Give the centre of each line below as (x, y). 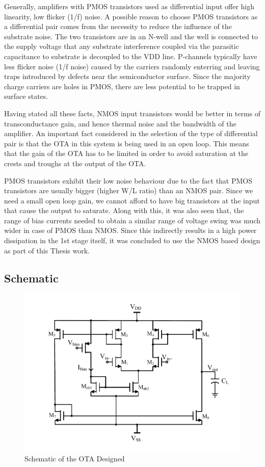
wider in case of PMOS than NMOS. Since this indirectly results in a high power (130, 230)
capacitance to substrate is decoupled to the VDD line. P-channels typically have (131, 56)
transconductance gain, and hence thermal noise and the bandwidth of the (120, 123)
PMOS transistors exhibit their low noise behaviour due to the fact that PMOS (128, 180)
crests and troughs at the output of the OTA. (75, 163)
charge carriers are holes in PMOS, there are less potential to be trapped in (122, 86)
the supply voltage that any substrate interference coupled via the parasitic (122, 46)
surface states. (26, 96)
